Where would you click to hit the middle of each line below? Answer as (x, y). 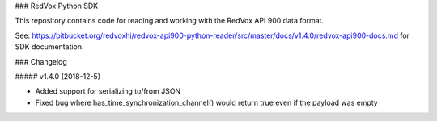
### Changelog (41, 61)
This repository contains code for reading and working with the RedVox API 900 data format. (169, 21)
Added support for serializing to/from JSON (108, 91)
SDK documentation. (49, 47)
